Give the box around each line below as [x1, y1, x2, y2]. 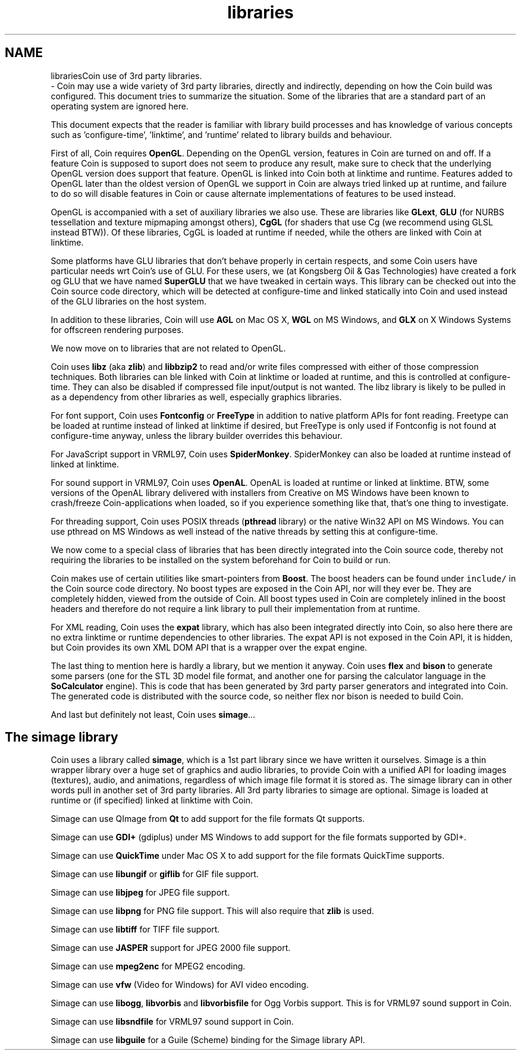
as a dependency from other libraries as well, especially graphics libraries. [51, 391, 342, 402]
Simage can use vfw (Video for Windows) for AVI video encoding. [51, 979, 309, 990]
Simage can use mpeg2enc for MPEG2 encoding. [51, 961, 246, 972]
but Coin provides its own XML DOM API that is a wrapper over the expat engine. [51, 642, 368, 652]
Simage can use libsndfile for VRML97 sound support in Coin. [51, 1016, 294, 1027]
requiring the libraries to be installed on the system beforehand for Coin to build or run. [51, 554, 391, 565]
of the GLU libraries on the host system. [51, 296, 207, 306]
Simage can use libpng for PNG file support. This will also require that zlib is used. [51, 906, 374, 916]
